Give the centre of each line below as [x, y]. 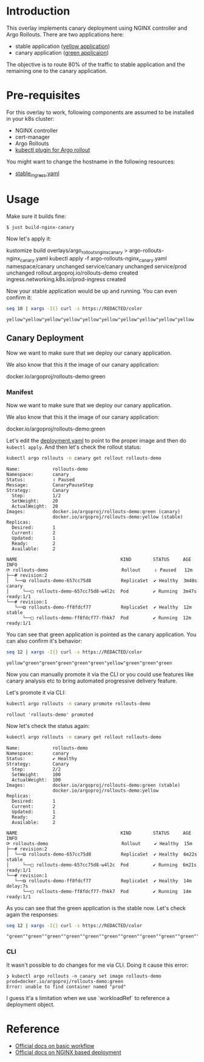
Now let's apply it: [29, 239]
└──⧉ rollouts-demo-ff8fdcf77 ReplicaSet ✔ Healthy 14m [103, 881]
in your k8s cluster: [30, 118]
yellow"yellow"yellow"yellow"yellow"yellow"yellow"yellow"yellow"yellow [100, 319]
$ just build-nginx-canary [40, 227]
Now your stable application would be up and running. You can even [92, 291]
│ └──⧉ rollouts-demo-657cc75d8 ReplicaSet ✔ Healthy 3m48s [102, 580]
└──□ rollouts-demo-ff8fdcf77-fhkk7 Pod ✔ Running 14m [107, 891]
